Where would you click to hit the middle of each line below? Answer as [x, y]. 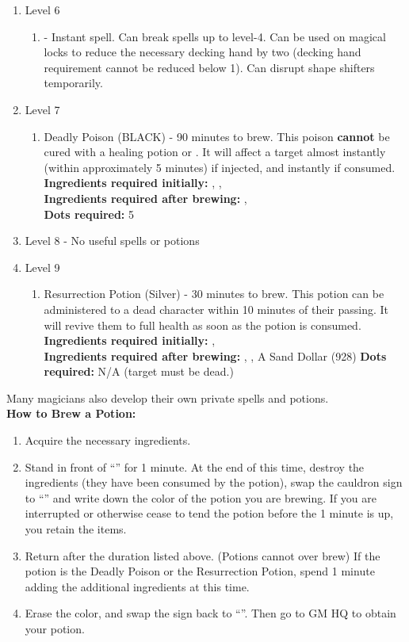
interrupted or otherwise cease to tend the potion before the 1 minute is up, [209, 513]
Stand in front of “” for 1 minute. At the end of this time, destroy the [195, 466]
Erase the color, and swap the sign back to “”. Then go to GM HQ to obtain [210, 613]
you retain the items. [76, 529]
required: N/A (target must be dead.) [139, 371]
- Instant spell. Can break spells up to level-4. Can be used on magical [215, 36]
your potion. [55, 629]
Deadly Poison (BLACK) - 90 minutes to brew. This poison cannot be [217, 136]
